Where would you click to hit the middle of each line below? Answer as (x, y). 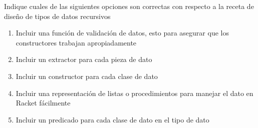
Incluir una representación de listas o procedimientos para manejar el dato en (135, 93)
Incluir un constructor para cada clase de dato (87, 76)
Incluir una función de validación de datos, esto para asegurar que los (122, 33)
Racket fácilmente (43, 103)
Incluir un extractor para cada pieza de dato (84, 59)
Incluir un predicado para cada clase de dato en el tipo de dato (112, 119)
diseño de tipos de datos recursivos (57, 16)
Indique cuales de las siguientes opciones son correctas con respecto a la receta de (129, 6)
